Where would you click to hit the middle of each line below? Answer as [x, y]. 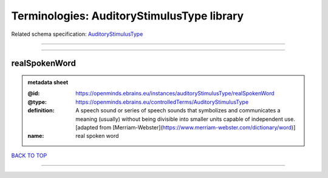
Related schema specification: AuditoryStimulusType [77, 34]
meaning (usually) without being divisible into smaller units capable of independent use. [186, 119]
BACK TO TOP [29, 156]
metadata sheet [48, 82]
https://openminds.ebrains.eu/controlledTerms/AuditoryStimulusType [162, 102]
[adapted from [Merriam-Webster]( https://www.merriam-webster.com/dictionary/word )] [186, 127]
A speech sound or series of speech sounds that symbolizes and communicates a [178, 111]
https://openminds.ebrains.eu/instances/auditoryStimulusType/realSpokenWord [175, 94]
